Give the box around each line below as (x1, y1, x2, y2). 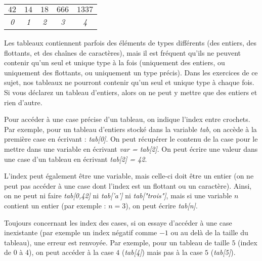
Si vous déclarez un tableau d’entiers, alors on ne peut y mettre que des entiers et (4, 86, 257, 97)
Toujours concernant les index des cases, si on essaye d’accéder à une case (4, 217, 232, 228)
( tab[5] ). (210, 247, 236, 257)
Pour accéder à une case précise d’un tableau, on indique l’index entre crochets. (4, 114, 250, 124)
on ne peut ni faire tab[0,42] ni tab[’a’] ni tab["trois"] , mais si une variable (4, 190, 232, 201)
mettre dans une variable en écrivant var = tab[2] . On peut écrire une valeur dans (4, 143, 258, 154)
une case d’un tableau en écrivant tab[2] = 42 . (4, 153, 147, 164)
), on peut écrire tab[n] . (125, 200, 198, 210)
